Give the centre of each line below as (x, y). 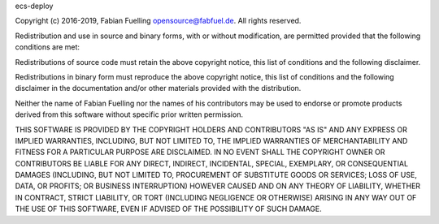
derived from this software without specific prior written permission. (129, 114)
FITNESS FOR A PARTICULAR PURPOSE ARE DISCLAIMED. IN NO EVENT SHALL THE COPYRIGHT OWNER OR (200, 152)
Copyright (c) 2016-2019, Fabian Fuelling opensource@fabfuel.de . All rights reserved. (158, 21)
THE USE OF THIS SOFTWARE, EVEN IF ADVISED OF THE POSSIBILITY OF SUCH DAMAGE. (169, 209)
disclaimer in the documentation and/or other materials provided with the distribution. (158, 88)
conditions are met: (48, 47)
